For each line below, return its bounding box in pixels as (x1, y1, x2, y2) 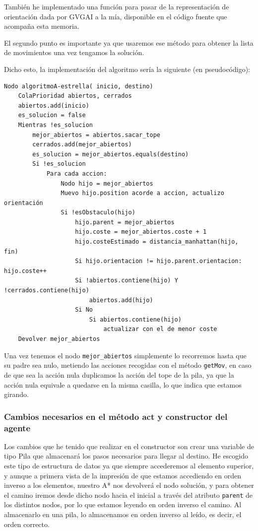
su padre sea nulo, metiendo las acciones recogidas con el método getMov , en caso (4, 360, 252, 370)
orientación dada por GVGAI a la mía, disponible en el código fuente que (4, 11, 227, 21)
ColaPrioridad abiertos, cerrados (18, 92, 132, 100)
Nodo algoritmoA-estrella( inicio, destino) (4, 82, 153, 90)
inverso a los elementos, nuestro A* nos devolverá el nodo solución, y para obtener (4, 480, 254, 490)
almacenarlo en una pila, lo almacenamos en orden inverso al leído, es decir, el (4, 509, 242, 520)
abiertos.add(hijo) (89, 296, 153, 304)
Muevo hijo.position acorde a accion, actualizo (61, 190, 224, 197)
